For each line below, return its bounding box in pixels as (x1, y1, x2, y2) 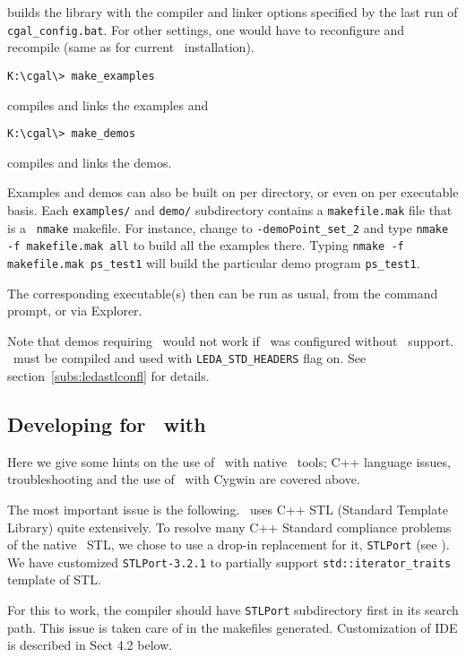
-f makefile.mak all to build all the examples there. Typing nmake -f (7, 236, 404, 255)
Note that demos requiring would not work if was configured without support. (7, 331, 454, 350)
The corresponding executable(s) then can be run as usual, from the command (7, 283, 438, 302)
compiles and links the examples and (7, 95, 209, 114)
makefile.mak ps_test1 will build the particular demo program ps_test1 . (7, 253, 420, 272)
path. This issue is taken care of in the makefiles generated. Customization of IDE (7, 618, 458, 636)
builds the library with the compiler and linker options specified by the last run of (7, 3, 458, 21)
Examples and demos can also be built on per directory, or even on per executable (7, 183, 459, 202)
